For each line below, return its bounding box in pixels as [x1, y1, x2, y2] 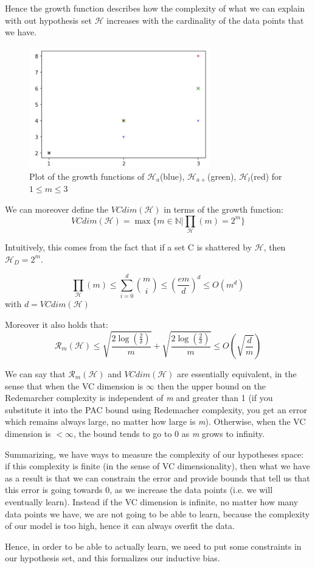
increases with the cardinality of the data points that [106, 13, 304, 26]
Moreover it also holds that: [5, 318, 108, 330]
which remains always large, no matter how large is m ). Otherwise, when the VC [5, 415, 306, 428]
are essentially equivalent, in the [177, 367, 297, 380]
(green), [207, 169, 237, 182]
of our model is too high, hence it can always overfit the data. [5, 519, 235, 532]
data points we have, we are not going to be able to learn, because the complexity [5, 507, 310, 520]
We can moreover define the [5, 203, 109, 215]
